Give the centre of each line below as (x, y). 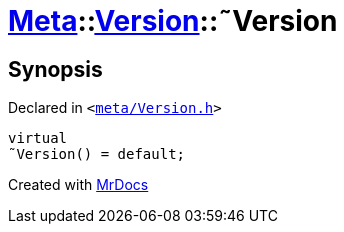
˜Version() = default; (97, 154)
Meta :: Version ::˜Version (173, 21)
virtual (38, 138)
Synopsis (55, 69)
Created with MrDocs (78, 185)
